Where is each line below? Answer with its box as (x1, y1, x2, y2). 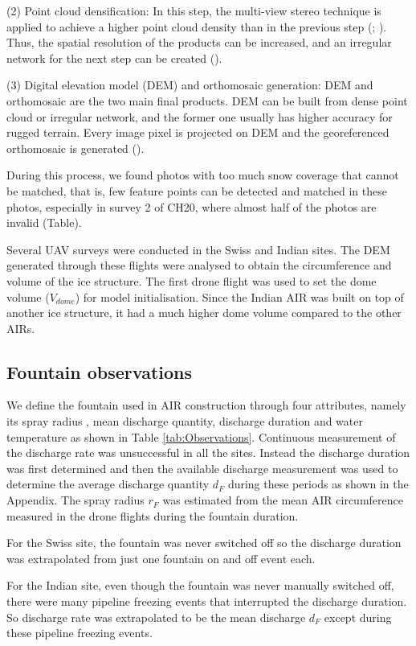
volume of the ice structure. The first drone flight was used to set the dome (6, 272, 377, 289)
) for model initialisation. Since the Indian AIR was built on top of (75, 288, 404, 305)
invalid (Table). (6, 214, 82, 231)
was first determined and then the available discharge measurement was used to (6, 459, 398, 476)
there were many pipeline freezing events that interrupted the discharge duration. (6, 593, 407, 610)
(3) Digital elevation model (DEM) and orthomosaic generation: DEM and (6, 76, 373, 93)
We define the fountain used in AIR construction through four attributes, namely (6, 397, 406, 414)
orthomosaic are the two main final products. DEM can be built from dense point (6, 92, 408, 109)
